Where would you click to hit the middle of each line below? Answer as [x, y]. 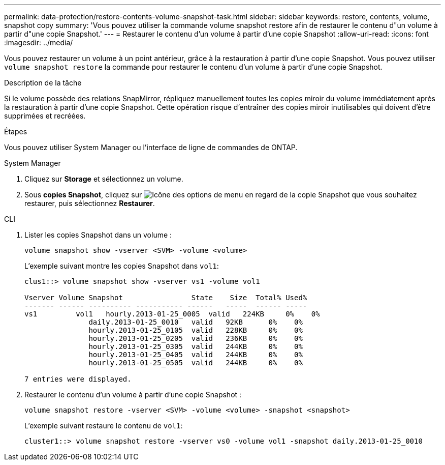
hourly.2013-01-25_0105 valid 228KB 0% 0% [196, 330]
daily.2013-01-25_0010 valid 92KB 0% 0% [196, 322]
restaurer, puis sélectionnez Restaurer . [90, 203]
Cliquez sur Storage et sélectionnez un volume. [104, 179]
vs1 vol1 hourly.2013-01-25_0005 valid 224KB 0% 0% [172, 314]
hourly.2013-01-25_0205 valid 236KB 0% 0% [196, 338]
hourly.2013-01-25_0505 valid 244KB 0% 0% [196, 363]
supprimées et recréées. [45, 116]
